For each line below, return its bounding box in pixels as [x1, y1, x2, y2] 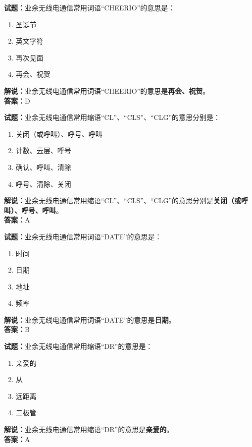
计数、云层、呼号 [15, 145, 71, 156]
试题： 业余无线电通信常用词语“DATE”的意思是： [4, 231, 162, 241]
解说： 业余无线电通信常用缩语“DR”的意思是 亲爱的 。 [4, 424, 174, 435]
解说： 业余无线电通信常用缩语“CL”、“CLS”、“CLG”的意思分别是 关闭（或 [4, 195, 241, 206]
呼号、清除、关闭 [15, 178, 71, 189]
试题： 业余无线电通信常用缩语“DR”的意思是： [4, 341, 153, 351]
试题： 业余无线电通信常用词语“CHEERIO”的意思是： [4, 2, 175, 12]
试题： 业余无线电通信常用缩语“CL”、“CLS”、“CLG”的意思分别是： [4, 112, 220, 122]
